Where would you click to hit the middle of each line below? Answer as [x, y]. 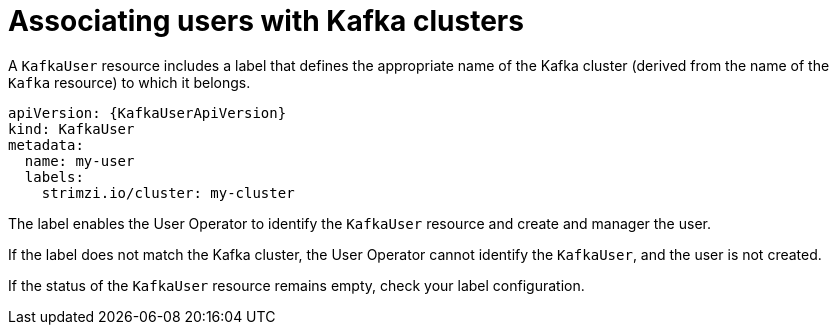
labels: [54, 176]
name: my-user [79, 160]
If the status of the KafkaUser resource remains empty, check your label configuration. [296, 285]
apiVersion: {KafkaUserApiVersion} [147, 112]
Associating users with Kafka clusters [266, 21]
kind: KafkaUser [71, 128]
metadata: [46, 144]
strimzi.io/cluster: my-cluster [168, 192]
